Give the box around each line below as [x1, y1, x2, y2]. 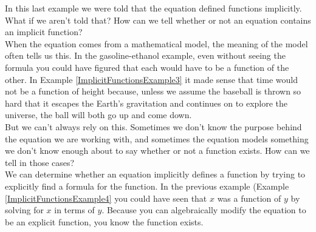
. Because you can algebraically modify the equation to [101, 204, 306, 216]
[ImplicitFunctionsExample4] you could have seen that [5, 191, 207, 204]
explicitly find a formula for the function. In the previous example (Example [5, 179, 289, 192]
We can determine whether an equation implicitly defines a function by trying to [5, 168, 306, 181]
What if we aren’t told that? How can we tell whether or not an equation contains [5, 13, 311, 26]
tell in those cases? [5, 156, 75, 168]
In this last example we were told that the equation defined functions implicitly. [5, 2, 302, 14]
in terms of [54, 204, 95, 216]
